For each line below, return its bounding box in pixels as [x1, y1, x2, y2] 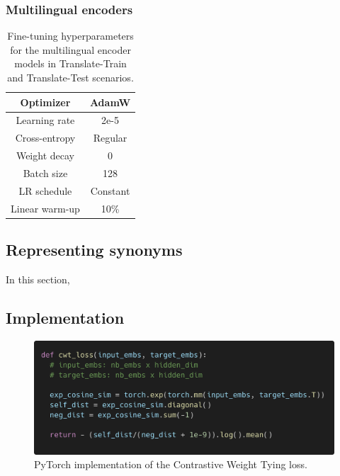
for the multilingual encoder [10, 42, 131, 57]
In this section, [6, 271, 70, 286]
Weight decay [16, 148, 74, 163]
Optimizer [20, 94, 71, 109]
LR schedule [18, 183, 72, 198]
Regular [93, 130, 127, 145]
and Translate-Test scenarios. [7, 70, 134, 84]
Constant [90, 183, 130, 198]
